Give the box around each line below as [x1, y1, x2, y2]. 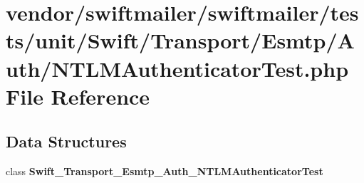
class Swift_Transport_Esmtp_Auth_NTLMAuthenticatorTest [6, 164, 323, 179]
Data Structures [6, 130, 127, 152]
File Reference [6, 81, 150, 110]
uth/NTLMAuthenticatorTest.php [6, 53, 349, 83]
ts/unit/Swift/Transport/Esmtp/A [6, 26, 355, 55]
